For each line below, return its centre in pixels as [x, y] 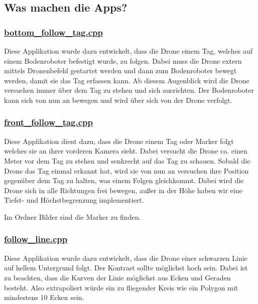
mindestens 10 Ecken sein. [44, 297]
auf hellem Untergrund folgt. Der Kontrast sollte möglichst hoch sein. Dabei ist [126, 268]
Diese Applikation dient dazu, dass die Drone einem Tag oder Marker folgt [119, 141]
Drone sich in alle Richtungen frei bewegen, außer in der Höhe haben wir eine [123, 190]
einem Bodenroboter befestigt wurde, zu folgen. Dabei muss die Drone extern [123, 60]
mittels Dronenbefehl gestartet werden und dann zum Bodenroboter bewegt [120, 70]
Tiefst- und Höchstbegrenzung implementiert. [74, 200]
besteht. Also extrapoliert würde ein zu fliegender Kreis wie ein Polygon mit [121, 287]
